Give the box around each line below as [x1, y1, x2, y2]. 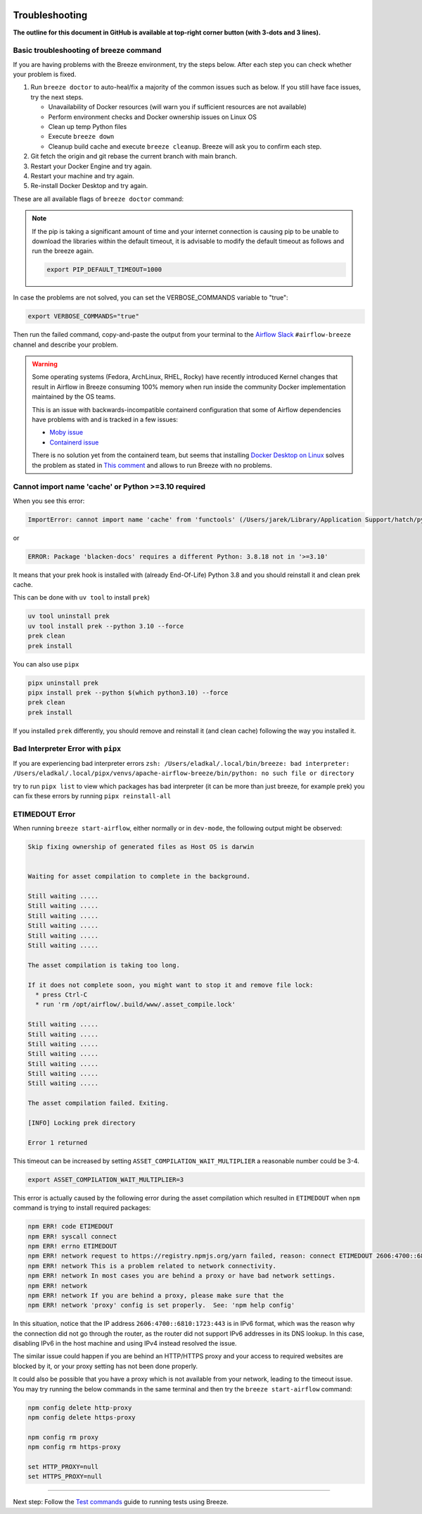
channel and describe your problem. [13, 340, 119, 349]
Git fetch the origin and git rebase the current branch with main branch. [30, 152, 238, 161]
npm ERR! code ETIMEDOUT [27, 1222, 114, 1231]
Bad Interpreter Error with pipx [13, 744, 122, 754]
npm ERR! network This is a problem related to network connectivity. [27, 1262, 277, 1270]
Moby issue [49, 428, 84, 437]
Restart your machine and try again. [30, 171, 135, 180]
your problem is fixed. [13, 70, 77, 79]
